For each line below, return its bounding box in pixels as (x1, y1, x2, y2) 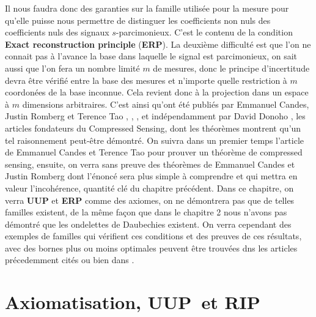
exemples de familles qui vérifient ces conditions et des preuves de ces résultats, (5, 229, 302, 242)
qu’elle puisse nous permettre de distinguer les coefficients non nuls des (5, 13, 271, 26)
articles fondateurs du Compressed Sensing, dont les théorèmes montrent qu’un (5, 121, 301, 134)
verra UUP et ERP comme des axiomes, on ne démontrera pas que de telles (5, 193, 295, 206)
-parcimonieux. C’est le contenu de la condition (116, 26, 293, 39)
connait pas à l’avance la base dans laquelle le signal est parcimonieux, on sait (5, 50, 298, 62)
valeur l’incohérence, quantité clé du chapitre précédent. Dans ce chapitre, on (5, 181, 294, 194)
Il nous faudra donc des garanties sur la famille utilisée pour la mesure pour (5, 2, 289, 14)
